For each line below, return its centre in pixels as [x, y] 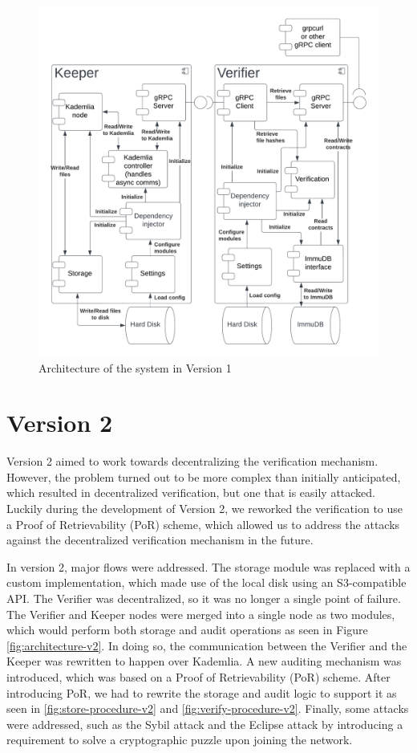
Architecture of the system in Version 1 [135, 367]
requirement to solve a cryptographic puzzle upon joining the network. [180, 740]
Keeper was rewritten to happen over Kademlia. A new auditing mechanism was [204, 661]
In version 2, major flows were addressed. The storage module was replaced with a [208, 566]
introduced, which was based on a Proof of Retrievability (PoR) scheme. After [198, 676]
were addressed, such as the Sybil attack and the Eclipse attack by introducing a [205, 724]
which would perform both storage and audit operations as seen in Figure [187, 630]
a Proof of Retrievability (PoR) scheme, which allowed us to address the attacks [203, 524]
